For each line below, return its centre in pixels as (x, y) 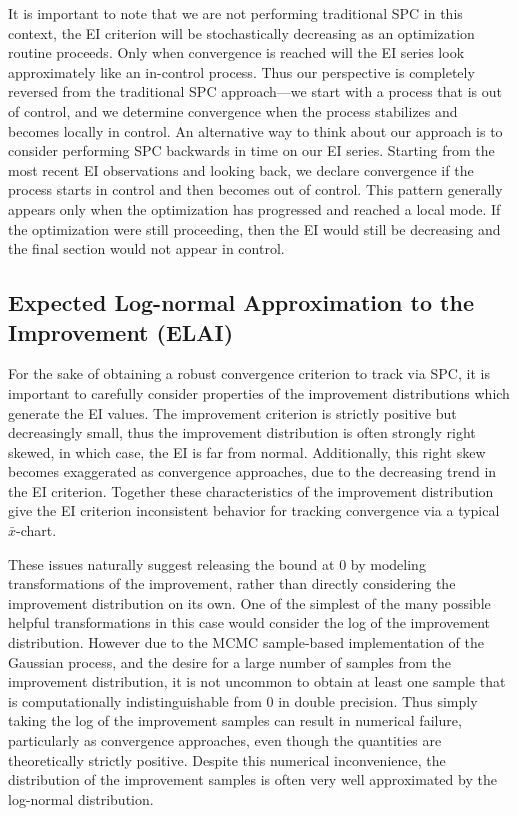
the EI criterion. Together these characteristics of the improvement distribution (251, 490)
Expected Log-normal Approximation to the (241, 302)
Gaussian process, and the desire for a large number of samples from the (230, 661)
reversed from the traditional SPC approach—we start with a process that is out (255, 91)
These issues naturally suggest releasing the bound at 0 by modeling (217, 563)
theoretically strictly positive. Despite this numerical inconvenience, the (227, 759)
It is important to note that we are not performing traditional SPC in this (235, 13)
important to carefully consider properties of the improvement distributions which (259, 392)
